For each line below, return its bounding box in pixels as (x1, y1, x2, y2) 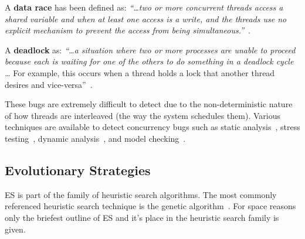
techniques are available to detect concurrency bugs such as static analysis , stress (5, 121, 300, 133)
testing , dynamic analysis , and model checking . (5, 132, 186, 144)
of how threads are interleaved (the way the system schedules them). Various (5, 109, 280, 121)
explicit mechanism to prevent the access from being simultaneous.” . (5, 24, 250, 36)
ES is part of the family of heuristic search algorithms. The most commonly (5, 188, 277, 200)
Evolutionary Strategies (5, 161, 151, 179)
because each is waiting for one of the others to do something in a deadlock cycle (5, 55, 294, 67)
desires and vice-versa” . (5, 78, 93, 90)
